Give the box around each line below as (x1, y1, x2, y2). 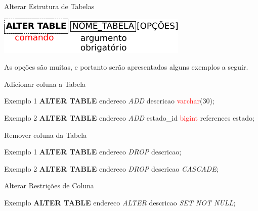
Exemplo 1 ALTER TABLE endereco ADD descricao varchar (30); (4, 95, 214, 106)
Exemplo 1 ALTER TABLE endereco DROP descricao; (4, 146, 182, 157)
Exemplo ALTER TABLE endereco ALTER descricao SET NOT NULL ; (4, 197, 236, 207)
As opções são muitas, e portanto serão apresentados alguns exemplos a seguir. (4, 62, 248, 72)
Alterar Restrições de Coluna (4, 180, 94, 191)
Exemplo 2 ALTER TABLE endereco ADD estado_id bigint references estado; (4, 112, 254, 123)
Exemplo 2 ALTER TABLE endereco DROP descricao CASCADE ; (4, 163, 219, 174)
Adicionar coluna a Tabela (4, 78, 86, 89)
